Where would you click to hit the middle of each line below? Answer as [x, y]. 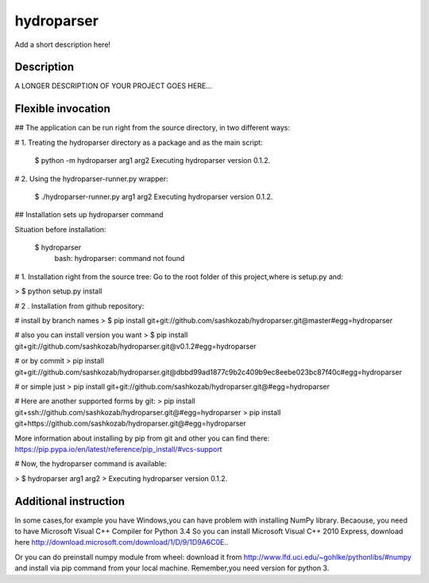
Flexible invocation [62, 109]
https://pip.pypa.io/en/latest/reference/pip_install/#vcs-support [118, 449]
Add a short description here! [63, 45]
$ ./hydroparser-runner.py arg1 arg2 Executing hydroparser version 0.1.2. [154, 196]
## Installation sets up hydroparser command [89, 215]
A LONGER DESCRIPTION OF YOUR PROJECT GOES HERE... [113, 86]
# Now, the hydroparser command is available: [91, 464]
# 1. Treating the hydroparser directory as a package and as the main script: [139, 142]
